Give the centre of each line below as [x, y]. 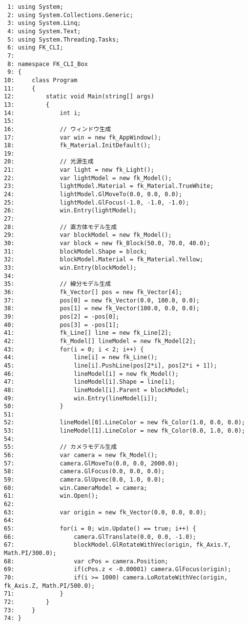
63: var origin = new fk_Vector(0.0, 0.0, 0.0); [105, 512]
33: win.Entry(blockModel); [71, 268]
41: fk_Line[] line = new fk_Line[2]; [88, 333]
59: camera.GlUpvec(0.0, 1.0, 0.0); [84, 480]
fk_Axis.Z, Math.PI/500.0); [50, 586]
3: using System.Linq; [44, 23]
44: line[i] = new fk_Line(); [81, 358]
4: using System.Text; [44, 31]
